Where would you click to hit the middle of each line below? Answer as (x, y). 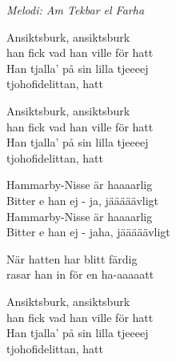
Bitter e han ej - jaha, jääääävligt (88, 232)
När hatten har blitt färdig (72, 258)
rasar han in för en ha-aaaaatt (80, 274)
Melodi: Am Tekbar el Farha (76, 10)
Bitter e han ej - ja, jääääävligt (83, 200)
